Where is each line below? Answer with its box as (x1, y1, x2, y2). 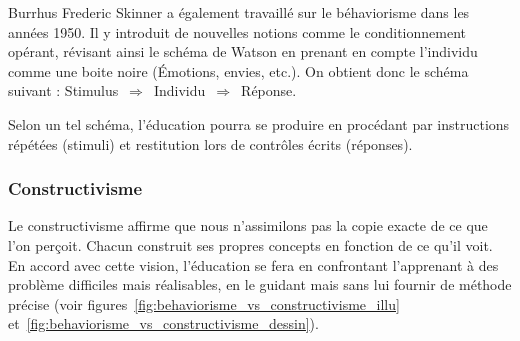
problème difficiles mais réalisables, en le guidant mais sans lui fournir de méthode (8, 274, 512, 295)
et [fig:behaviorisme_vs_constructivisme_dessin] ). (8, 313, 319, 334)
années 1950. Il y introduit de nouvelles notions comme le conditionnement (8, 21, 466, 42)
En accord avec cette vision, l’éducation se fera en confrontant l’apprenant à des (8, 254, 499, 275)
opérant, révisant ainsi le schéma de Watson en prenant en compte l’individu (8, 41, 478, 62)
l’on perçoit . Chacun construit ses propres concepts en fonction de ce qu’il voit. (8, 234, 493, 255)
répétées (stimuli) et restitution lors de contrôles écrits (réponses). (8, 133, 413, 154)
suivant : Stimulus (8, 80, 119, 101)
